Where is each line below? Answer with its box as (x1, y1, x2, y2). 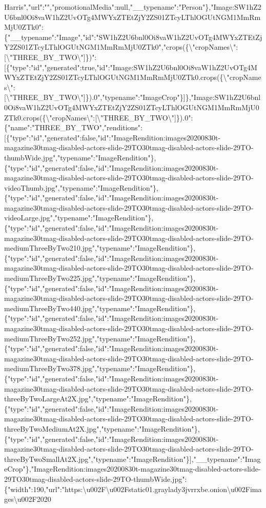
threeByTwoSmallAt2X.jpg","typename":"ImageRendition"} (4, 453, 190, 464)
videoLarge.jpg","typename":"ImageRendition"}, (4, 212, 154, 223)
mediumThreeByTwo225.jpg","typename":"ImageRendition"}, (4, 273, 196, 283)
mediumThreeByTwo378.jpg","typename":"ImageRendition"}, (4, 363, 196, 374)
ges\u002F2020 (4, 494, 51, 504)
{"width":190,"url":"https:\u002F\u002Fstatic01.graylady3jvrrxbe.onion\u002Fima (4, 483, 262, 494)
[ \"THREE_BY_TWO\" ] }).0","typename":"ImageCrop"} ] (4, 92, 186, 103)
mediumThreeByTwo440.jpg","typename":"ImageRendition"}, (4, 302, 196, 313)
